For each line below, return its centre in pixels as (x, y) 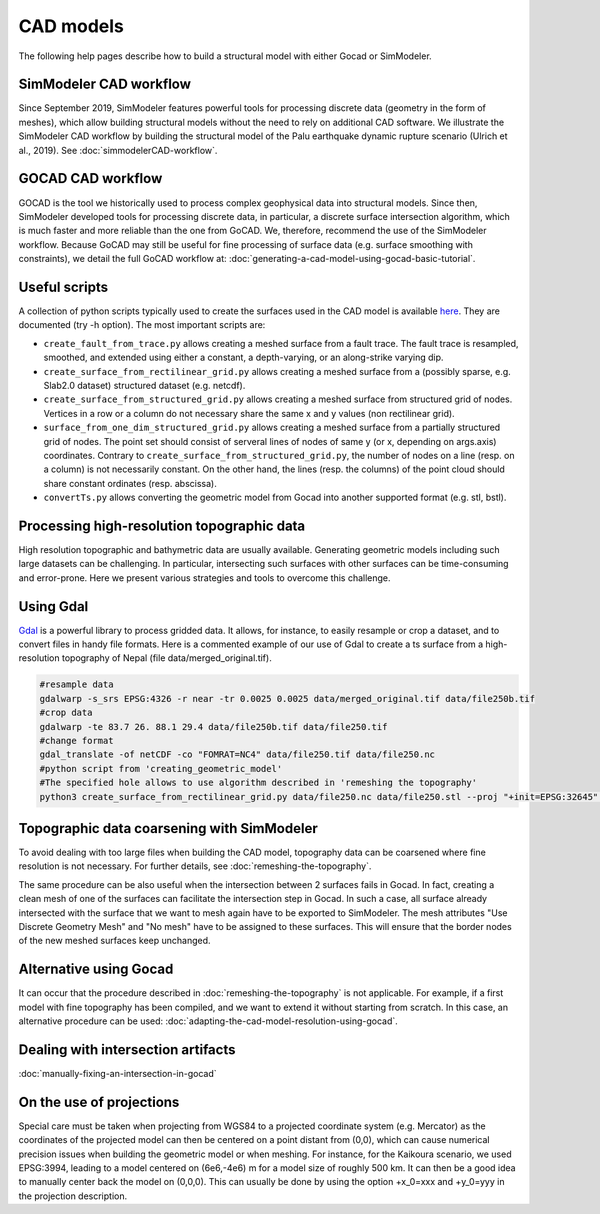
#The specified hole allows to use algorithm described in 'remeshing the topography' (258, 783)
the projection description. (73, 1196)
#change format (76, 740)
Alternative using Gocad (96, 969)
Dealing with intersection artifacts (127, 1049)
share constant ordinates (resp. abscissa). (130, 483)
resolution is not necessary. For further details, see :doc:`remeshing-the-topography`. (195, 866)
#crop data (66, 713)
